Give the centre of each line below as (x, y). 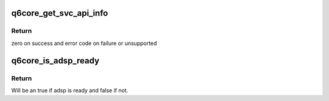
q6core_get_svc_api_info (60, 13)
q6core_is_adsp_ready (55, 61)
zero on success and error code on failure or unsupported (84, 43)
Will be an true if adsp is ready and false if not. (70, 90)
